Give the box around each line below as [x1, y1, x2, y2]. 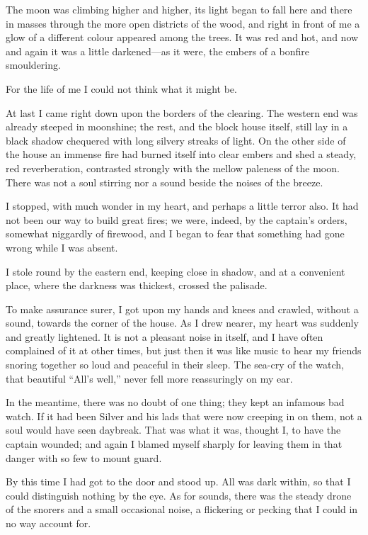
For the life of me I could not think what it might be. [6, 81, 237, 96]
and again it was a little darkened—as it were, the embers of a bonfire [6, 43, 309, 58]
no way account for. [6, 516, 91, 530]
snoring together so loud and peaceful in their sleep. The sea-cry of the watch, [6, 357, 345, 372]
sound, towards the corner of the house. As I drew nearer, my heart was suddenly [6, 315, 359, 330]
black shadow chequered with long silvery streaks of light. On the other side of [6, 133, 346, 147]
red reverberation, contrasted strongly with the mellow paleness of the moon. [6, 160, 340, 175]
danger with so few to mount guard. [6, 450, 162, 465]
